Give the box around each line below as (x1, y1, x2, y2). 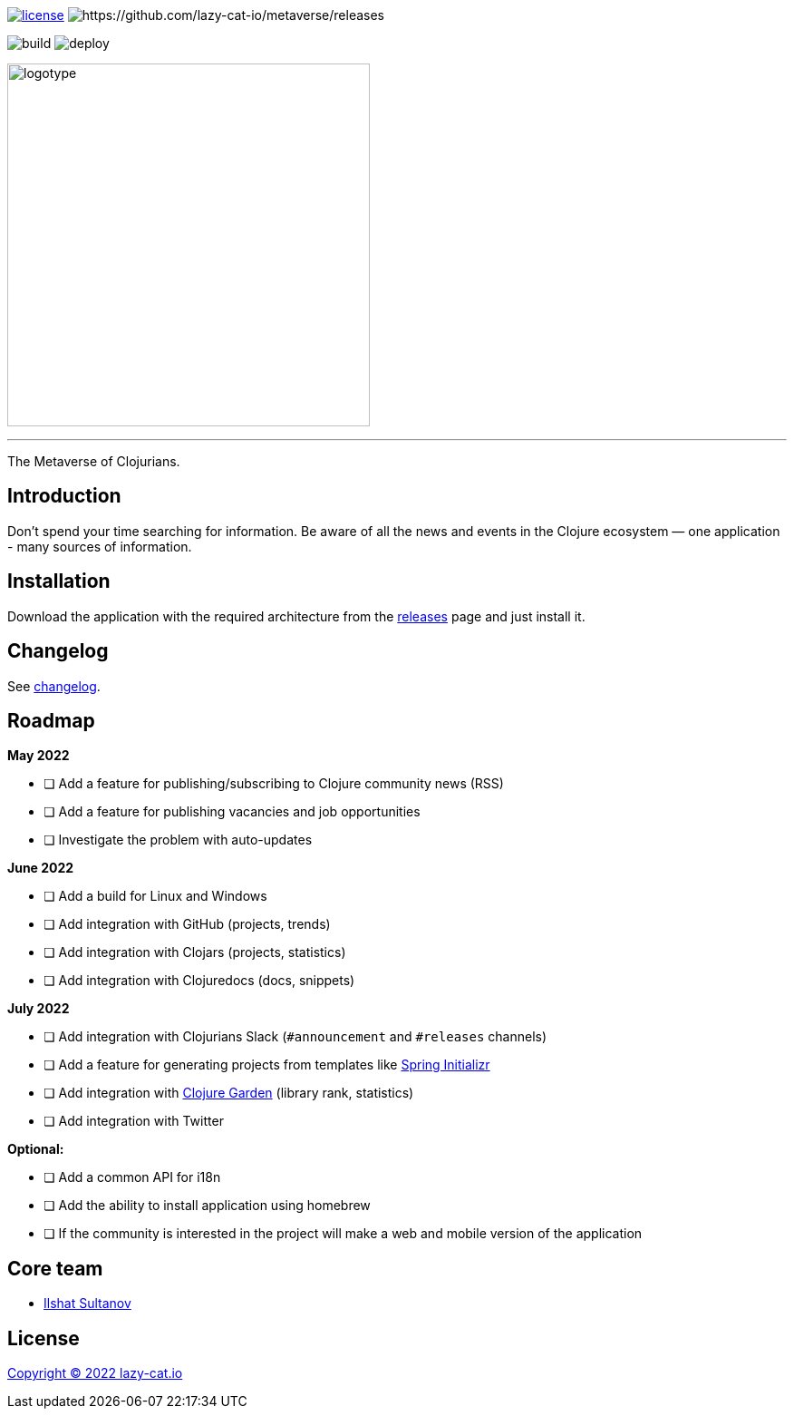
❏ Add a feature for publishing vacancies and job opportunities (44, 804, 421, 820)
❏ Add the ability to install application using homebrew (44, 1197, 371, 1214)
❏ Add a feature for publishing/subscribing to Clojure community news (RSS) (44, 776, 504, 792)
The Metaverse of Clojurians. (7, 454, 180, 469)
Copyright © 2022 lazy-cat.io (7, 1365, 183, 1382)
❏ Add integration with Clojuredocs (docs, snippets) (44, 972, 355, 989)
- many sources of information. (7, 538, 192, 554)
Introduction (7, 484, 121, 508)
